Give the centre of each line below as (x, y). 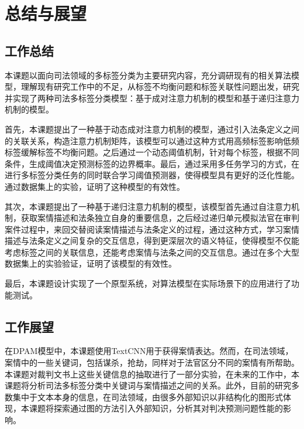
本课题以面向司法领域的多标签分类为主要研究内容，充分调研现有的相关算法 (148, 75)
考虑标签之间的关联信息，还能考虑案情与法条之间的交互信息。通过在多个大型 (152, 252)
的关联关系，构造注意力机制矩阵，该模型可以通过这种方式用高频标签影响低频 (152, 140)
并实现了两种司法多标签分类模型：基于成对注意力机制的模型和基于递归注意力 (152, 98)
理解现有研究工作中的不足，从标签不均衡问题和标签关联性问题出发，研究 (160, 86)
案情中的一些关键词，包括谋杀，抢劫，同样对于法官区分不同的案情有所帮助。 (152, 362)
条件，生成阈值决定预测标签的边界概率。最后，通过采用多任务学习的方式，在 (152, 163)
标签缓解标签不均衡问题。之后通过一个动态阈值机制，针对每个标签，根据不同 (152, 152)
